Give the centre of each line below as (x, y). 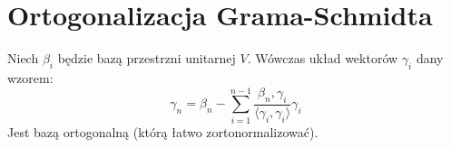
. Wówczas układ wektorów (323, 58)
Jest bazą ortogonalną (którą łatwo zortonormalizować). (163, 131)
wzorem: (30, 77)
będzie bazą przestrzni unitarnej (147, 58)
